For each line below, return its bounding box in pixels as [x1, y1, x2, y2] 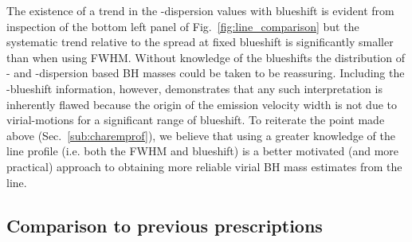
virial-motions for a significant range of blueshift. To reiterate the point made [6, 111, 385, 128]
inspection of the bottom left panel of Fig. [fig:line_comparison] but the [6, 18, 359, 34]
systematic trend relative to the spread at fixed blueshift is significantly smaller [6, 33, 394, 50]
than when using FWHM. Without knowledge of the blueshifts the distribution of [6, 49, 405, 65]
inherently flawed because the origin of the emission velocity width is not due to [6, 96, 397, 112]
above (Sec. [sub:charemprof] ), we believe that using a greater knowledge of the [6, 127, 395, 143]
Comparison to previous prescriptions [6, 213, 323, 237]
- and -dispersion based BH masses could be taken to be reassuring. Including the [6, 64, 405, 81]
